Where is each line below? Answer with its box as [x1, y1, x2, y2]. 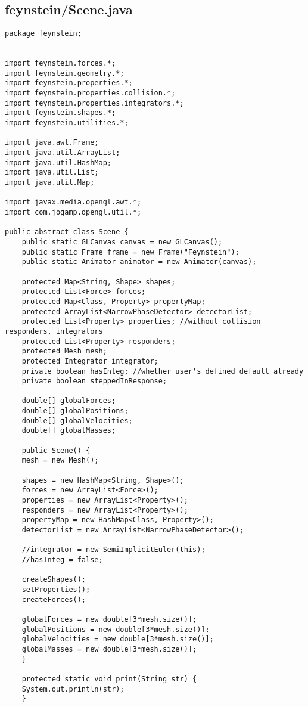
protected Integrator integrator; [21, 356, 158, 365]
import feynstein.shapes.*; [5, 108, 116, 117]
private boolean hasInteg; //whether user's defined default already [21, 367, 304, 376]
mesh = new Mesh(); [21, 456, 99, 465]
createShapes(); [21, 575, 86, 584]
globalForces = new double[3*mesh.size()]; [21, 615, 197, 624]
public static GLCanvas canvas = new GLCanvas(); [21, 237, 223, 246]
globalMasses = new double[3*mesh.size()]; [21, 644, 197, 653]
